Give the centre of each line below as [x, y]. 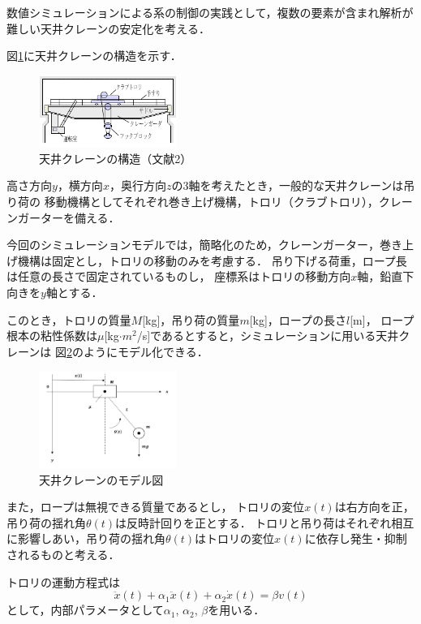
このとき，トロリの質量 [69, 319]
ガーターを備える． [69, 217]
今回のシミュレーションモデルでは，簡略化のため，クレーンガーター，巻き [205, 245]
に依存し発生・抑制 [356, 538]
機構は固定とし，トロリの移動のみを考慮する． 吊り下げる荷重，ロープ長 [212, 260]
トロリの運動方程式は [63, 581]
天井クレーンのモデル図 [101, 479]
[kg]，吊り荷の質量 [191, 319]
